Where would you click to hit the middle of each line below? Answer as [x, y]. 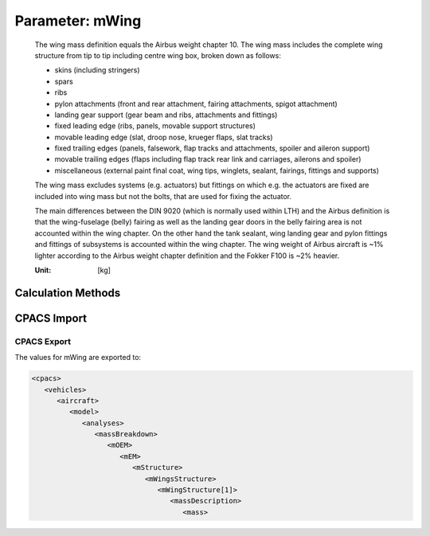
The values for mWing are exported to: [78, 358]
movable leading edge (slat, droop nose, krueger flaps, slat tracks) [164, 137]
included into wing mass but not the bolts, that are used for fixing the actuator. [163, 196]
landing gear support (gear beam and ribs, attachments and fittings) [166, 115]
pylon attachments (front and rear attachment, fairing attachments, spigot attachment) [196, 104]
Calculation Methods [68, 293]
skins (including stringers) [97, 70]
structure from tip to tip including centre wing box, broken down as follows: [158, 55]
